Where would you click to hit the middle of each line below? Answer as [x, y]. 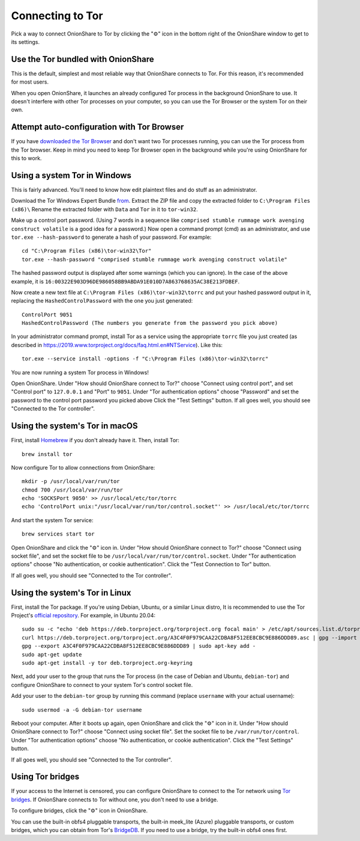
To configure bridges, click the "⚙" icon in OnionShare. [79, 811]
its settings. [25, 42]
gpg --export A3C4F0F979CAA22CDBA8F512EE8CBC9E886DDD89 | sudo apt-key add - [139, 646]
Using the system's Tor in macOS [74, 426]
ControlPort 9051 [47, 315]
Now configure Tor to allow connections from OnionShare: [83, 467]
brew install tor [47, 454]
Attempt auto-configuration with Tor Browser [97, 127]
